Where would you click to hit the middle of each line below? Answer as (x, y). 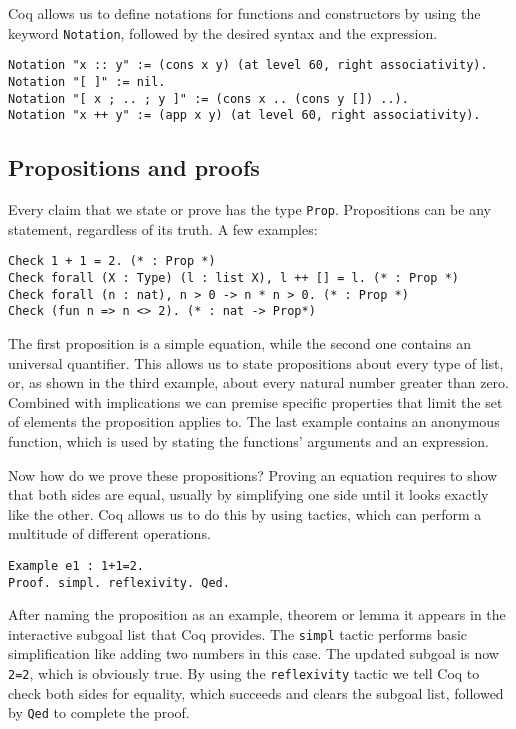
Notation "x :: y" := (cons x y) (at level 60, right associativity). (248, 65)
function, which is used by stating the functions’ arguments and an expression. (248, 440)
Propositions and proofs (134, 167)
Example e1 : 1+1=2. (76, 565)
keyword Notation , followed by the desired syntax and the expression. (223, 32)
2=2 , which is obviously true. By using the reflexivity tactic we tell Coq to (244, 673)
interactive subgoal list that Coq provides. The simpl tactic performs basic (238, 633)
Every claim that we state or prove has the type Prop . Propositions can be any (249, 209)
